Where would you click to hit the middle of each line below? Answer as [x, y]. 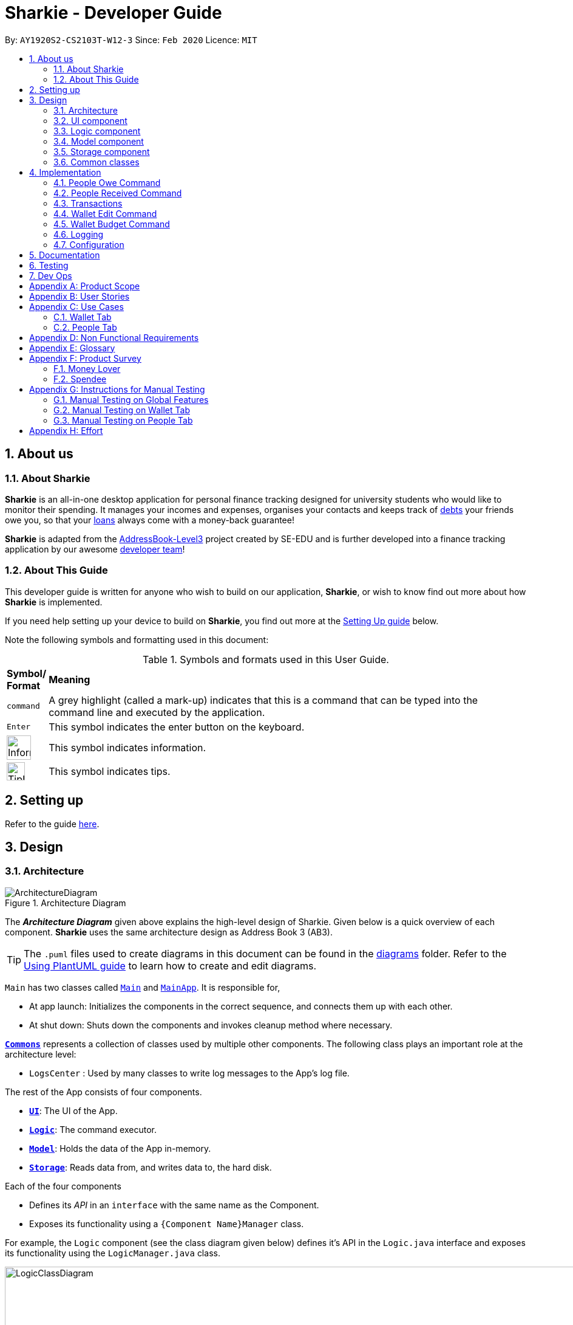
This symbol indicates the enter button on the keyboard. [177, 727]
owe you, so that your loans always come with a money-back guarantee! [150, 520]
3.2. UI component [90, 120]
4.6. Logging [79, 234]
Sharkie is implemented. [54, 602]
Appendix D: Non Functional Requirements [114, 337]
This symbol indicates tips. [110, 771]
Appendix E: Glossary [72, 348]
